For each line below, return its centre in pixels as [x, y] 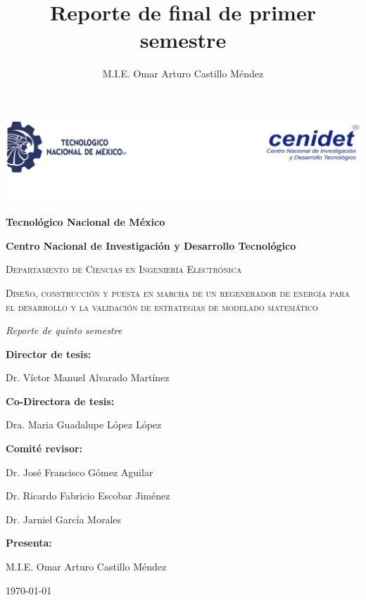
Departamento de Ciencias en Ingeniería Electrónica [124, 269]
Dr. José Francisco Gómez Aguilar [80, 472]
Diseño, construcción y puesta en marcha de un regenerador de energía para [178, 292]
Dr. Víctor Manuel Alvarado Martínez [88, 377]
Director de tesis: [49, 353]
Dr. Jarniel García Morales [64, 519]
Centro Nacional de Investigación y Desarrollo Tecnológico [151, 245]
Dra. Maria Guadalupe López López [84, 425]
